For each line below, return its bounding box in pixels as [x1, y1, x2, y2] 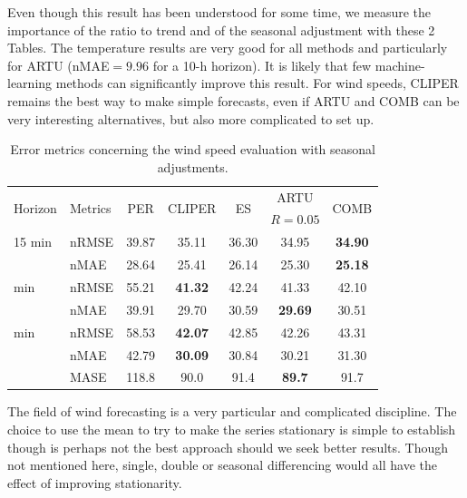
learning [7, 73, 53, 93]
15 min [14, 232, 52, 251]
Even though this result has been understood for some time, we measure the [7, 3, 432, 21]
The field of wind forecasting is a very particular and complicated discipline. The [7, 402, 457, 421]
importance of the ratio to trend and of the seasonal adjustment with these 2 [7, 20, 435, 39]
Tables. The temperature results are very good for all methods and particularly [7, 38, 448, 57]
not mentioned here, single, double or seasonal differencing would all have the [7, 455, 438, 474]
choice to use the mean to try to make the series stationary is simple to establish [7, 420, 456, 439]
